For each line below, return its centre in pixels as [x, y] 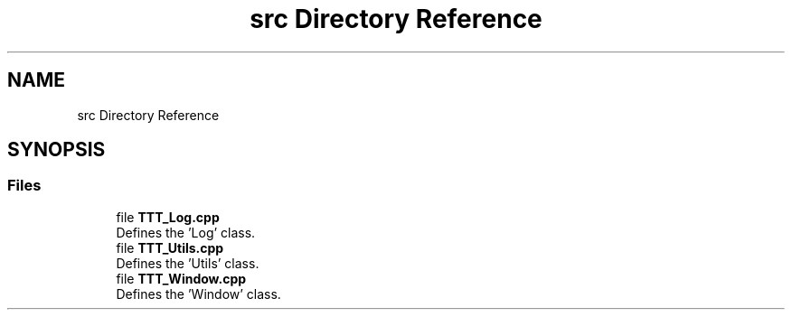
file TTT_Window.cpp [181, 278]
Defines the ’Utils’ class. [188, 263]
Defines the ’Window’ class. [198, 294]
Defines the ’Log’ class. [186, 232]
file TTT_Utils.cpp [170, 247]
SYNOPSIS [57, 150]
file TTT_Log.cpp [168, 217]
